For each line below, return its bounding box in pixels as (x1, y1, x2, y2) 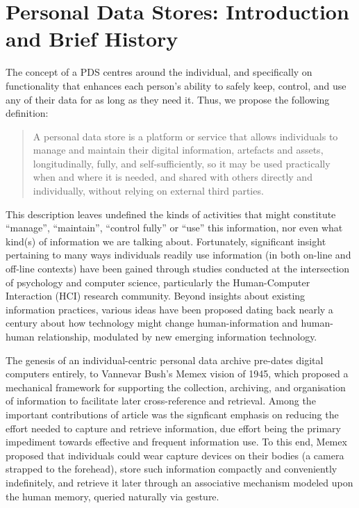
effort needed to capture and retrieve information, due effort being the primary (6, 420, 341, 435)
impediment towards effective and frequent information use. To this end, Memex (6, 434, 347, 449)
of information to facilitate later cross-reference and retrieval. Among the (6, 393, 316, 408)
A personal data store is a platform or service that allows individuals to (33, 129, 338, 143)
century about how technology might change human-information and (6, 316, 298, 330)
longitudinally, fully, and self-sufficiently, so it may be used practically (33, 156, 331, 170)
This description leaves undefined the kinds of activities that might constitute (6, 206, 336, 221)
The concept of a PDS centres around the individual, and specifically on (6, 65, 312, 79)
